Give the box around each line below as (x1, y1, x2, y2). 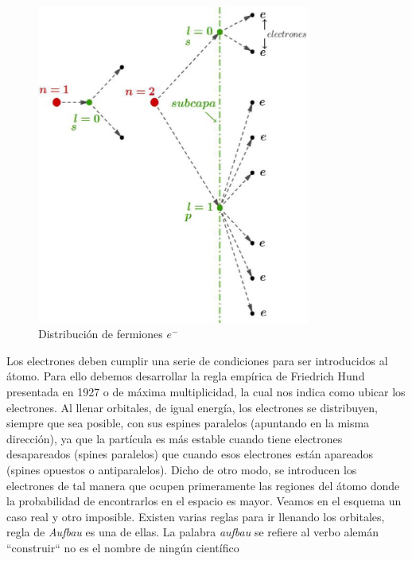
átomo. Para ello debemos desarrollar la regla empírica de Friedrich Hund (6, 368, 365, 384)
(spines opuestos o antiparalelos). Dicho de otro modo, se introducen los (6, 461, 357, 477)
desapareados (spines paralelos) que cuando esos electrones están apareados (6, 446, 373, 462)
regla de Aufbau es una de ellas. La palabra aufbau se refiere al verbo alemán (6, 524, 379, 540)
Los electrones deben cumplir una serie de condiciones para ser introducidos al (6, 352, 388, 368)
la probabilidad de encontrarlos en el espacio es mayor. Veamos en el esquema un (6, 493, 402, 509)
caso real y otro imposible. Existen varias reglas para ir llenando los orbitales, (6, 508, 385, 524)
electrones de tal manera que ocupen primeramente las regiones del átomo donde (6, 477, 400, 493)
